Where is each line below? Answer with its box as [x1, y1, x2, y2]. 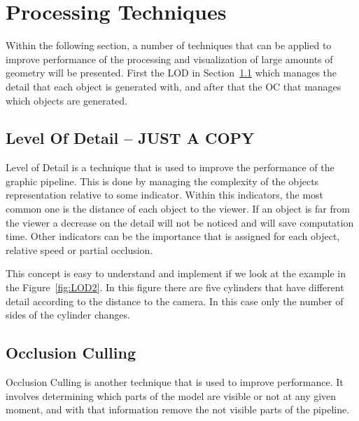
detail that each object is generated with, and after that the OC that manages [6, 79, 342, 93]
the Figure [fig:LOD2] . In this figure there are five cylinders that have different [6, 280, 344, 295]
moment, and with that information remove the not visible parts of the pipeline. [6, 402, 350, 417]
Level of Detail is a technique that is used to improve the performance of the [6, 160, 335, 175]
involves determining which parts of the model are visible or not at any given [6, 388, 337, 403]
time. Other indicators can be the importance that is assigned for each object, [6, 229, 340, 243]
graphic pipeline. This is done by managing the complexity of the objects [6, 173, 319, 188]
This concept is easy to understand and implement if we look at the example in [6, 266, 346, 281]
